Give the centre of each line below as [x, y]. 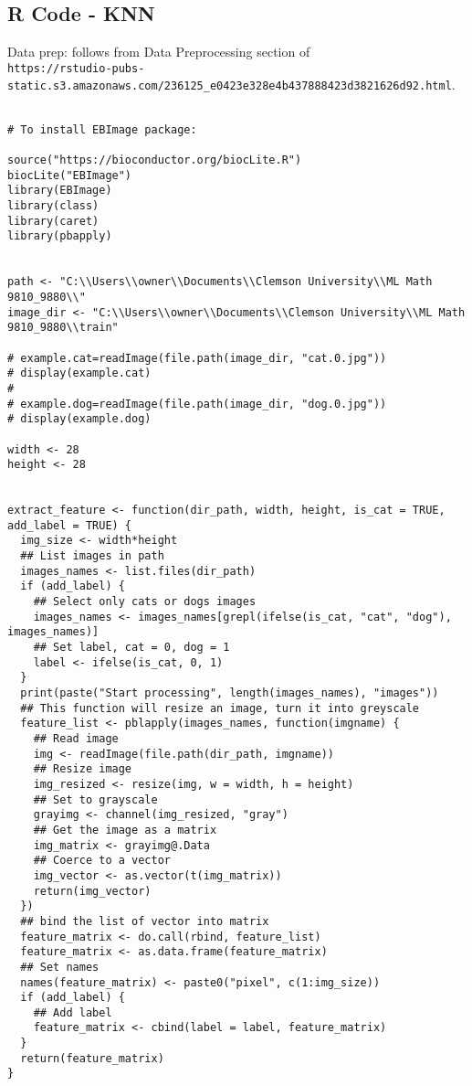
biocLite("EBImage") [70, 175]
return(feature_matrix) [92, 1058]
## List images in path [92, 556]
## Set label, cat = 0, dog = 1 [131, 648]
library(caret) [53, 221]
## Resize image [83, 769]
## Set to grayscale [95, 799]
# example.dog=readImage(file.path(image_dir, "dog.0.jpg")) [197, 404]
